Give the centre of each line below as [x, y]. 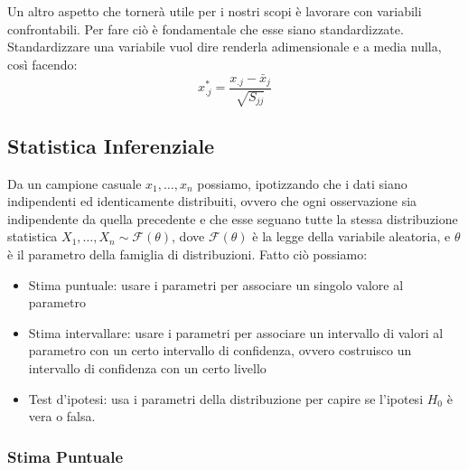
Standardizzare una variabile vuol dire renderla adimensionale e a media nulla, [225, 47]
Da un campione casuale [75, 183]
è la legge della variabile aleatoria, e [351, 236]
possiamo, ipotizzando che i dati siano [302, 183]
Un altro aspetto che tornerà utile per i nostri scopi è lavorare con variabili [215, 11]
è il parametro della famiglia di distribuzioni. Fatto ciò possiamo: [187, 254]
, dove [188, 236]
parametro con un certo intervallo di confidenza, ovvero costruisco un [220, 350]
